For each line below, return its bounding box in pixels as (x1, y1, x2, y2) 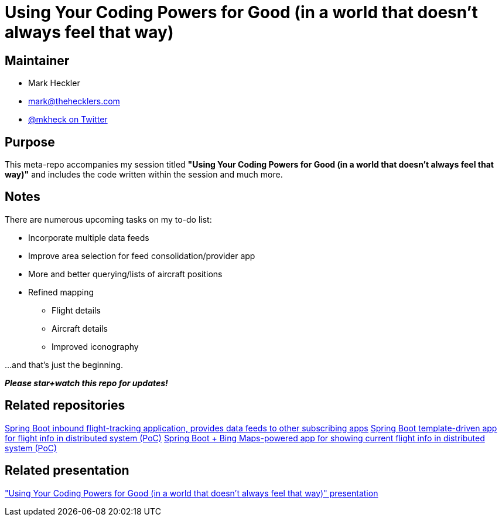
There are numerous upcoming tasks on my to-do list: (5, 214, 212, 224)
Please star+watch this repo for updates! (5, 377, 168, 388)
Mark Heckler (28, 78, 80, 88)
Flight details (52, 305, 101, 315)
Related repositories (5, 398, 125, 413)
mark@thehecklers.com (28, 96, 120, 107)
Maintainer (5, 53, 70, 68)
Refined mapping (28, 287, 94, 297)
